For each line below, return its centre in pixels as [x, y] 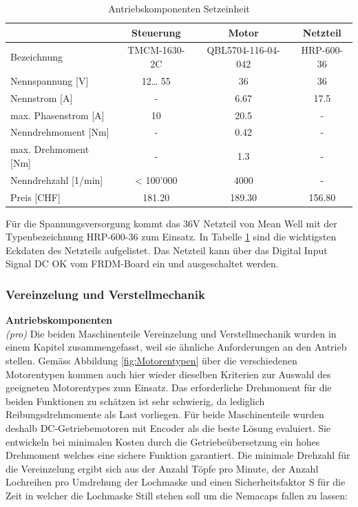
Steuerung [156, 32]
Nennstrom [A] [42, 97]
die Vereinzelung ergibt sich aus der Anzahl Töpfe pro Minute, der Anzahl [162, 468]
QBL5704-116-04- [243, 50]
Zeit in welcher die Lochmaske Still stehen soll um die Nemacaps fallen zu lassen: [177, 495]
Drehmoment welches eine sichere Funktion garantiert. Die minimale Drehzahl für [178, 455]
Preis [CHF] [35, 197]
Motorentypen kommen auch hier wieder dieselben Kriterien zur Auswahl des [168, 374]
